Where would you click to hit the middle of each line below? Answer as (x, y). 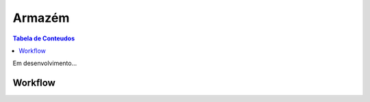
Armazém (41, 18)
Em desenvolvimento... (45, 63)
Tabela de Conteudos (44, 38)
